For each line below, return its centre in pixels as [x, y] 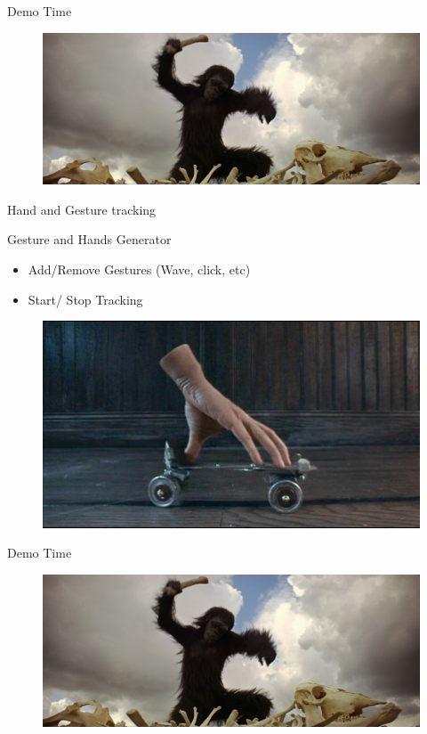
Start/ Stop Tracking [85, 299]
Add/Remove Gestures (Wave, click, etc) [139, 269]
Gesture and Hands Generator [89, 239]
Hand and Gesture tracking [82, 209]
